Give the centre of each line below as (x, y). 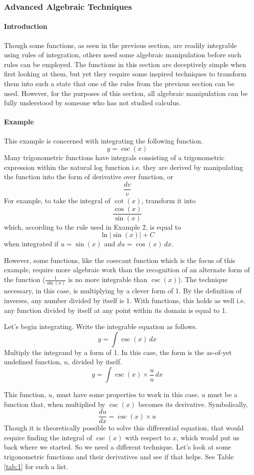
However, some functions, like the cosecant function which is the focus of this (120, 260)
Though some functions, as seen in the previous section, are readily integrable (120, 45)
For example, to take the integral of (57, 201)
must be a (223, 394)
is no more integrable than (108, 279)
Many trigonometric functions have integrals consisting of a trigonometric (114, 157)
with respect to (148, 437)
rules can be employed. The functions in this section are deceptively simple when (125, 64)
